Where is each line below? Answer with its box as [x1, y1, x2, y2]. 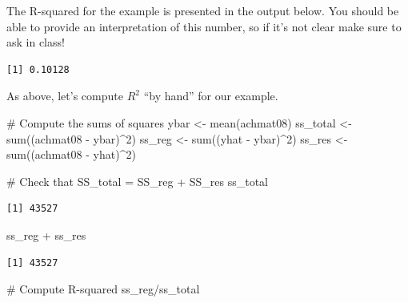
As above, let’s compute [6, 87, 123, 104]
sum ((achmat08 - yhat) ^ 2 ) [6, 146, 136, 163]
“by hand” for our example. [143, 87, 278, 104]
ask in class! [6, 34, 65, 50]
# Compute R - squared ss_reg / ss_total [6, 281, 200, 297]
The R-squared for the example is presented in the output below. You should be [6, 2, 399, 18]
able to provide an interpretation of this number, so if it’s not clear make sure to [6, 18, 402, 34]
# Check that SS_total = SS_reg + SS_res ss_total [6, 172, 268, 189]
